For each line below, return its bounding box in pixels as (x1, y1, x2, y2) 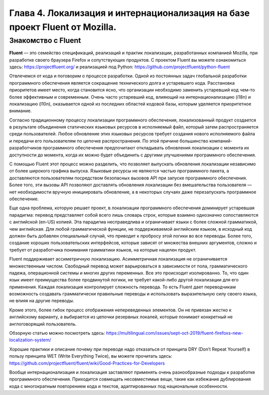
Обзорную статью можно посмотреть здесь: (9, 330, 106, 336)
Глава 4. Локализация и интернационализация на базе (9, 7, 250, 18)
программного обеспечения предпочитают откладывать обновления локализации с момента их (42, 145, 250, 151)
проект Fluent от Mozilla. (9, 21, 117, 32)
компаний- (209, 137, 233, 144)
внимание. (9, 108, 32, 114)
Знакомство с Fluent (9, 36, 81, 45)
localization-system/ (9, 337, 51, 343)
